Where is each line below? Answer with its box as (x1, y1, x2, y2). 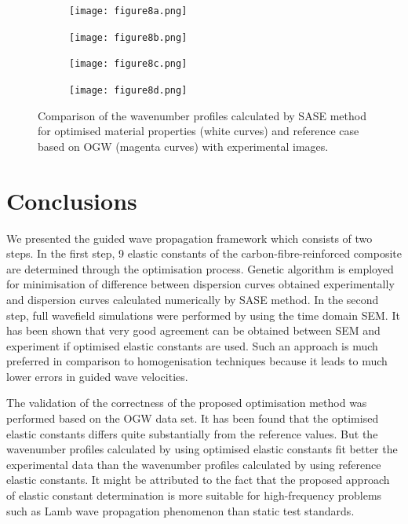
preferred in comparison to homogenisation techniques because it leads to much (6, 353, 388, 369)
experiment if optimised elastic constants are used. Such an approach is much (6, 337, 378, 354)
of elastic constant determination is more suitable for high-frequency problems (6, 487, 382, 504)
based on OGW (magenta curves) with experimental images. (38, 137, 329, 154)
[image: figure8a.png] (69, 5, 188, 16)
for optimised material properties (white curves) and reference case (38, 123, 359, 139)
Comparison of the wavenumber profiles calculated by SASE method (38, 107, 366, 123)
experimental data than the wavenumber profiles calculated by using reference (6, 456, 381, 472)
